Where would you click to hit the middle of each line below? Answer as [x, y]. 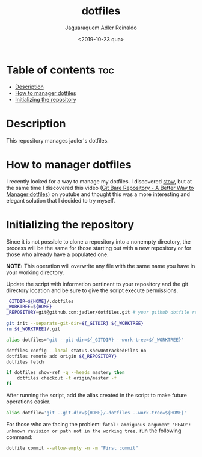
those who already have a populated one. [58, 254]
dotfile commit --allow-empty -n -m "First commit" [72, 448]
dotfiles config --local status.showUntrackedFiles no [76, 351]
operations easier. [29, 402]
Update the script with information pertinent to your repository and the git [97, 284]
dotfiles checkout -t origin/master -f [67, 378]
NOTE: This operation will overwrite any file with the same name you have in [101, 266]
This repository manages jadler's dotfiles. [58, 140]
